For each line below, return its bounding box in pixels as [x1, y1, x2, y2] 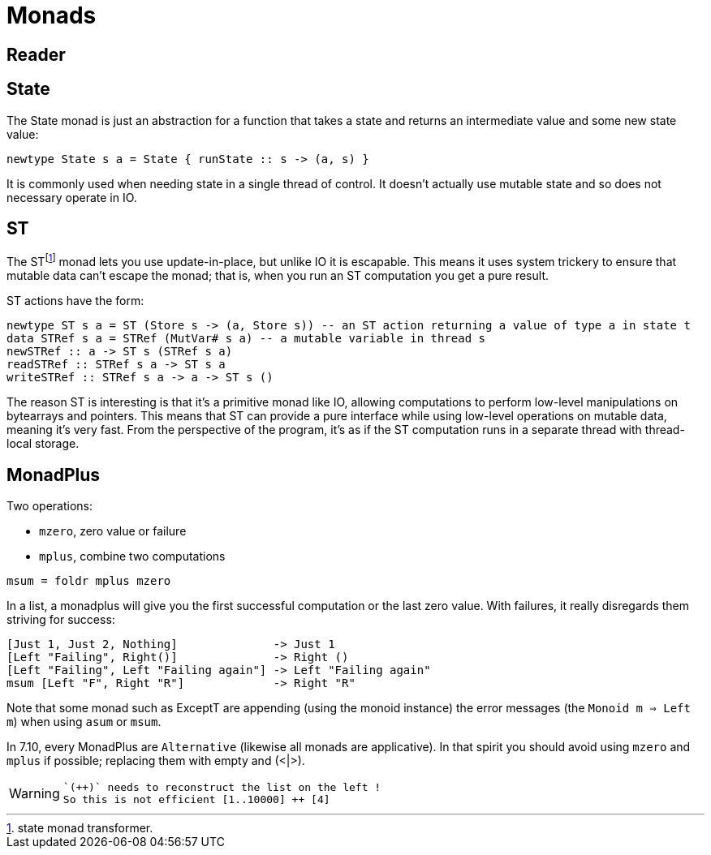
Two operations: [6, 498, 93, 513]
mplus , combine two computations [39, 548, 226, 563]
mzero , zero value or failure [39, 523, 187, 538]
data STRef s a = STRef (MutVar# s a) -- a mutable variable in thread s [6, 332, 486, 346]
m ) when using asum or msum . [6, 714, 162, 728]
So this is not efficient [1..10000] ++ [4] [62, 793, 330, 806]
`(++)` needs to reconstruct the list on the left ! [62, 780, 381, 793]
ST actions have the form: [6, 294, 144, 308]
